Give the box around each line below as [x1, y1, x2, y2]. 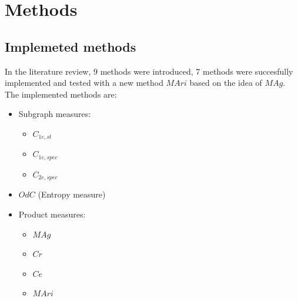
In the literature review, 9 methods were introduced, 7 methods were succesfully [5, 65, 293, 77]
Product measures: [18, 208, 86, 220]
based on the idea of [189, 76, 262, 89]
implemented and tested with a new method [5, 76, 163, 89]
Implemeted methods [5, 37, 136, 55]
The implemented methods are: [5, 88, 117, 100]
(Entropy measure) [38, 188, 106, 200]
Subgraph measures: [18, 108, 91, 120]
